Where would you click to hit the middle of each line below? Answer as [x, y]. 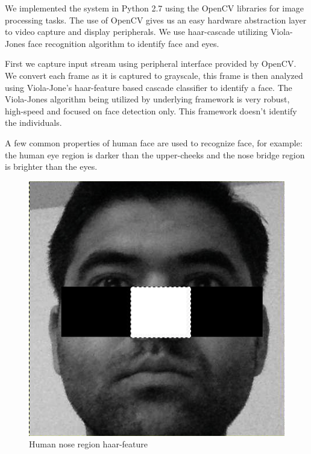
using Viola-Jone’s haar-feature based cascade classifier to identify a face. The [149, 87]
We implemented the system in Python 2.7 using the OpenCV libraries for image [155, 8]
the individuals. [33, 123]
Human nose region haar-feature [88, 444]
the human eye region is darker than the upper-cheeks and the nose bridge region [155, 154]
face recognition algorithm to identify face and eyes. [124, 43]
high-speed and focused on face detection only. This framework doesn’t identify [151, 110]
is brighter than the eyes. [51, 166]
